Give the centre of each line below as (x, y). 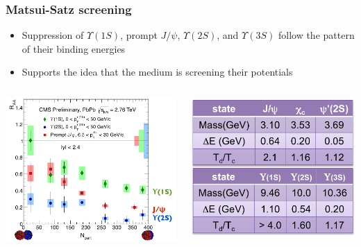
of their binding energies (74, 48)
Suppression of (53, 35)
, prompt (139, 35)
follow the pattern (316, 35)
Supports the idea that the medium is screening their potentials (157, 72)
